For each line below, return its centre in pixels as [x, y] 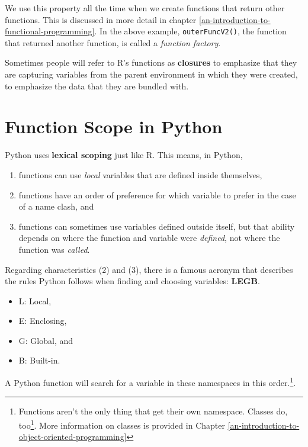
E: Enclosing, [43, 321]
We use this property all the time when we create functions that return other [145, 8]
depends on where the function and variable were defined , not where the [149, 238]
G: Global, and [46, 340]
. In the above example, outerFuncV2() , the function [190, 31]
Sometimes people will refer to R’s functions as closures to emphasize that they [151, 62]
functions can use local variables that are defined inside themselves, [140, 174]
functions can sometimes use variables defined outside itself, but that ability [157, 226]
